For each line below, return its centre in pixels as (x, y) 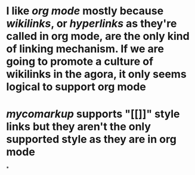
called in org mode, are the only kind (98, 36)
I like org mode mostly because (85, 11)
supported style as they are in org (92, 140)
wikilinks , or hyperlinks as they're (92, 24)
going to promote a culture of (80, 62)
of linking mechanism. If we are (85, 49)
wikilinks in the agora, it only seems (96, 74)
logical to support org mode (76, 87)
